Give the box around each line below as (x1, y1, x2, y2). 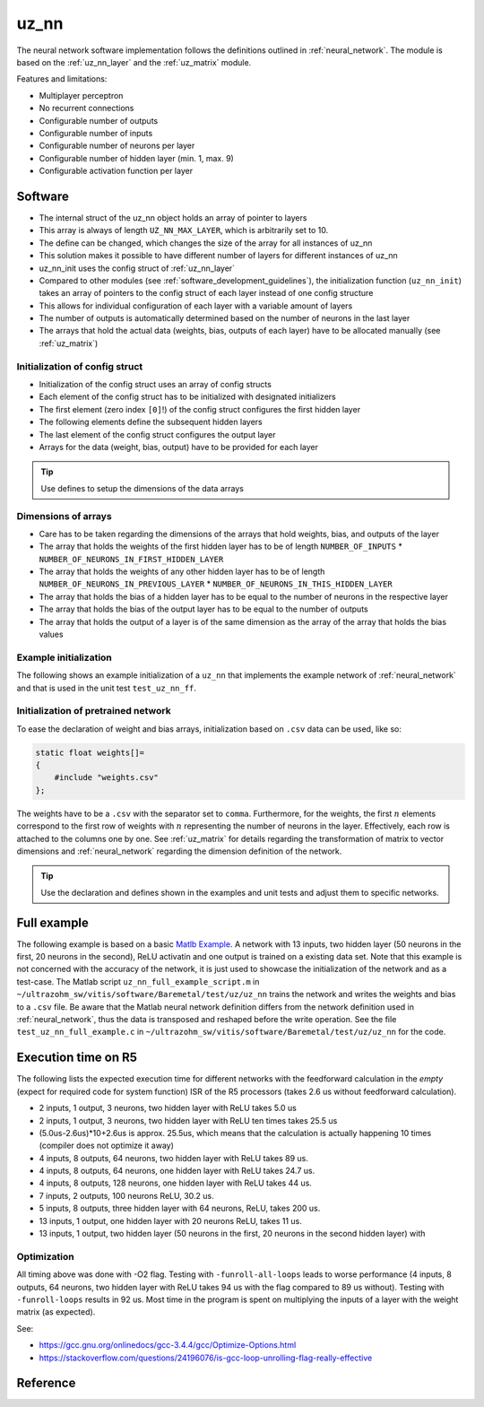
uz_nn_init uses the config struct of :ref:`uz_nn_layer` (39, 263, 236, 274)
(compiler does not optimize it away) (39, 1140, 175, 1151)
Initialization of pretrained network (16, 705, 171, 717)
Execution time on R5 (16, 1050, 138, 1065)
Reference (16, 1376, 76, 1391)
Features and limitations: (16, 74, 108, 84)
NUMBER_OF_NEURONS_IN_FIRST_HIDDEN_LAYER (39, 554, 224, 564)
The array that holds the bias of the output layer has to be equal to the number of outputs (39, 604, 368, 614)
